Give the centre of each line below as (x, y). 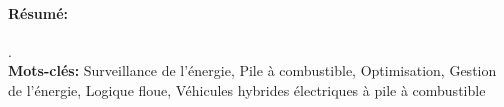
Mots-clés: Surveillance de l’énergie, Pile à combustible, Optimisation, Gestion (252, 70)
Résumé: (38, 12)
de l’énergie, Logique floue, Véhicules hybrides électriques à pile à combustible (247, 89)
